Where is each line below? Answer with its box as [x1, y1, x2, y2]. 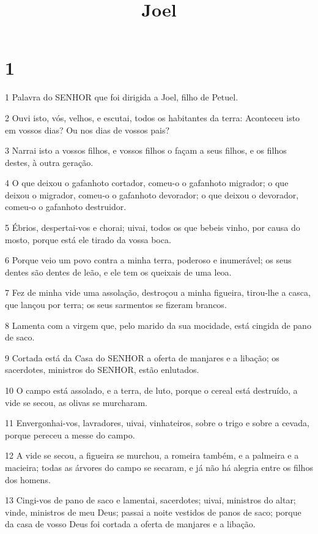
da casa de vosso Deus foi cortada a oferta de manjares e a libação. [5, 517, 256, 530]
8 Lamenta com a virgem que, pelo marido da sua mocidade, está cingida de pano [5, 318, 311, 331]
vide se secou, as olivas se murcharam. [5, 396, 147, 408]
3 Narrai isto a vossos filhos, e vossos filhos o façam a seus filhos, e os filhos [5, 144, 287, 157]
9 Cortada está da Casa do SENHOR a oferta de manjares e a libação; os [5, 351, 279, 364]
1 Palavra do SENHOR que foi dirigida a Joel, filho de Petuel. [5, 91, 239, 103]
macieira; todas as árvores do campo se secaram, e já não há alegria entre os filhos [5, 461, 313, 473]
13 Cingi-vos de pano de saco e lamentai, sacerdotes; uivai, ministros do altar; [5, 494, 296, 506]
